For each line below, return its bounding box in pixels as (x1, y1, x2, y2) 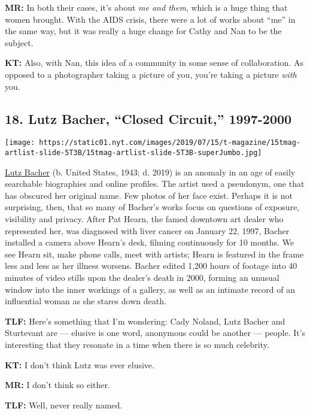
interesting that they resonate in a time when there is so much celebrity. (5, 338, 269, 350)
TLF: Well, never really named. (5, 398, 123, 411)
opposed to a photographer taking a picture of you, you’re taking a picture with (5, 68, 297, 80)
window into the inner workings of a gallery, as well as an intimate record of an (5, 283, 295, 295)
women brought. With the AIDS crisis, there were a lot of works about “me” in (5, 13, 296, 25)
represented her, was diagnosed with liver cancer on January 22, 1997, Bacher (5, 224, 290, 237)
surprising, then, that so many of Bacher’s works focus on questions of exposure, (5, 201, 300, 213)
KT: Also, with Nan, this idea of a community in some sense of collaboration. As (5, 56, 303, 69)
